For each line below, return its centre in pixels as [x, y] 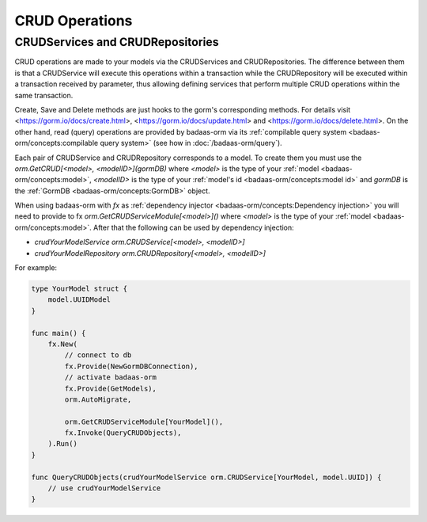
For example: [36, 268]
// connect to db [98, 355]
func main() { [59, 333]
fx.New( [63, 344]
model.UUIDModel [79, 300]
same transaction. [44, 95]
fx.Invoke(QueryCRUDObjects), [123, 433]
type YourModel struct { [79, 289]
